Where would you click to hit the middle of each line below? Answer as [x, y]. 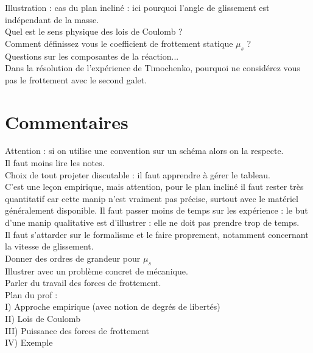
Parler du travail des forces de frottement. [83, 283]
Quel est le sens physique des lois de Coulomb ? [94, 31]
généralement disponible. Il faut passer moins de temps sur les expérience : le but [156, 210]
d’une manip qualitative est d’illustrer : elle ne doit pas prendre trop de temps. [152, 222]
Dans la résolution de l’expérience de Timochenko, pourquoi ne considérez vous [153, 68]
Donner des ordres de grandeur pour [73, 258]
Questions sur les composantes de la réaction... [92, 56]
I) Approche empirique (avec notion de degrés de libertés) [113, 306]
